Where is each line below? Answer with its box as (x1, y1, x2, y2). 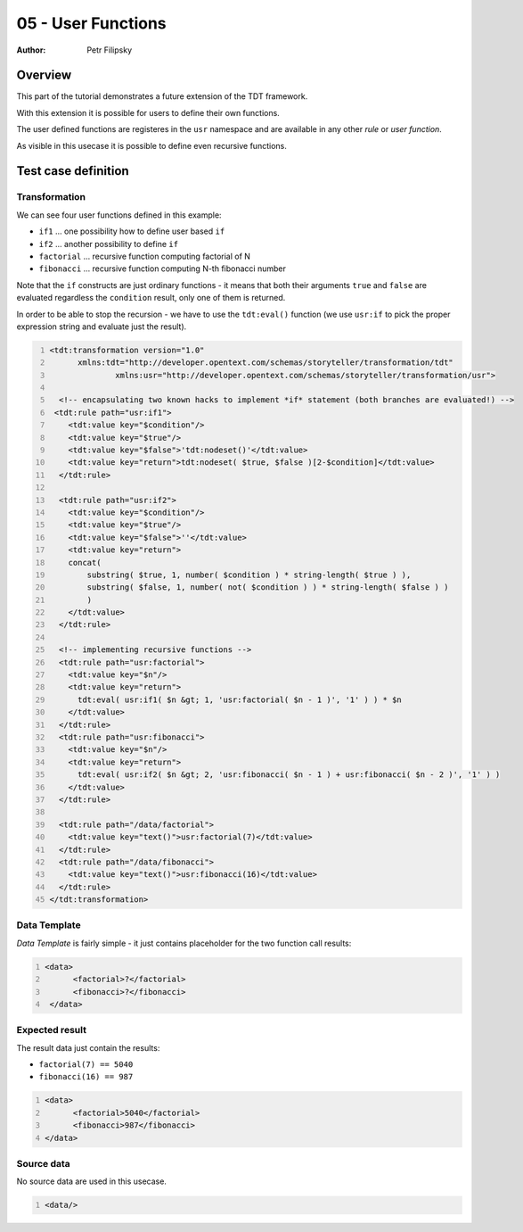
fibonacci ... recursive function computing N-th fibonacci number (38, 263, 287, 274)
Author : (16, 45, 46, 55)
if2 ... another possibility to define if (38, 238, 178, 249)
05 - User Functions (16, 13, 167, 33)
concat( (68, 558, 102, 567)
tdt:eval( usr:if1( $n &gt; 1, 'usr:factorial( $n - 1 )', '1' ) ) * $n (77, 694, 403, 705)
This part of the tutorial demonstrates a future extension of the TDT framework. (16, 91, 308, 102)
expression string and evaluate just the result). (16, 321, 187, 332)
